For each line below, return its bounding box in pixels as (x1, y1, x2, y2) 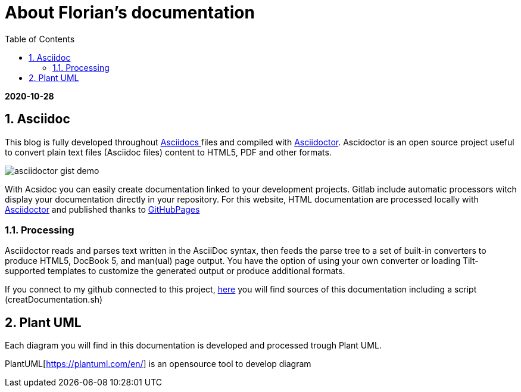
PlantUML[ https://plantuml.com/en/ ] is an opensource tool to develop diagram (5, 359, 311, 369)
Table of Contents (5, 33, 75, 44)
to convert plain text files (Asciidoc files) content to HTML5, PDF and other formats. (5, 147, 332, 157)
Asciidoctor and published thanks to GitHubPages (5, 204, 200, 214)
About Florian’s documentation (5, 2, 255, 23)
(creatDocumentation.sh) (5, 294, 103, 305)
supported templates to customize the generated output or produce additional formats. (5, 266, 345, 276)
